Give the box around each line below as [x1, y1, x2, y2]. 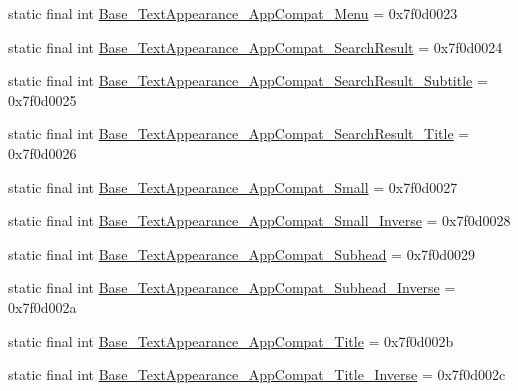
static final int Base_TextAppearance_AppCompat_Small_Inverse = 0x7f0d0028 [8, 210, 511, 231]
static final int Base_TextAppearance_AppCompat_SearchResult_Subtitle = [8, 70, 488, 91]
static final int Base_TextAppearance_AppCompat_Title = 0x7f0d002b [8, 330, 454, 351]
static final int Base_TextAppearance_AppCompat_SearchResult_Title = [8, 123, 470, 144]
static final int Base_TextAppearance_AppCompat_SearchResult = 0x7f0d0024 [8, 36, 503, 57]
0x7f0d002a [8, 296, 77, 317]
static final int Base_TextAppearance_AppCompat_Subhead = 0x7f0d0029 [8, 243, 476, 264]
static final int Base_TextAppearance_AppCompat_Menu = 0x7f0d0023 [8, 3, 458, 23]
